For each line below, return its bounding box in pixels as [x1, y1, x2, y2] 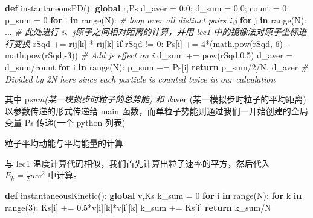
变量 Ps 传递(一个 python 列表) [5, 116, 126, 129]
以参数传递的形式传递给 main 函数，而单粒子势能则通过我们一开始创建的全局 [5, 104, 308, 117]
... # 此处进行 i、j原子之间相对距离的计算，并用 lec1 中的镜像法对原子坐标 [5, 25, 298, 38]
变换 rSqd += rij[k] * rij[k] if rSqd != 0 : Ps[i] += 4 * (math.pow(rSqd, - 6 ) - [13, 37, 289, 49]
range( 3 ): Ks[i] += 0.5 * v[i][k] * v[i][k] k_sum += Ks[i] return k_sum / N [5, 201, 271, 213]
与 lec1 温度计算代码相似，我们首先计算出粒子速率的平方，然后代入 [5, 157, 270, 169]
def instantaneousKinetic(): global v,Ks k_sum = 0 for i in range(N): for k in [5, 188, 302, 201]
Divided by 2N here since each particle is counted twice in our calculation [5, 72, 276, 85]
